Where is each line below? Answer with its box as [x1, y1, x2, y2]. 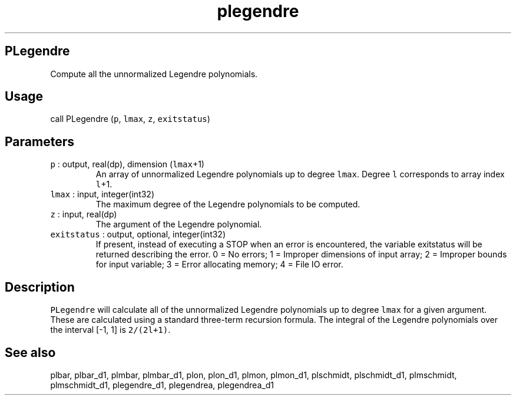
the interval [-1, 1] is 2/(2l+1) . [50, 325, 171, 335]
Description [5, 279, 75, 295]
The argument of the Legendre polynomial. [95, 219, 262, 230]
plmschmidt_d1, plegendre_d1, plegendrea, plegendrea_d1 [50, 379, 274, 390]
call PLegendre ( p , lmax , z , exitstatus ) [50, 114, 210, 124]
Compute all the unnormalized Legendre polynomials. [50, 68, 258, 79]
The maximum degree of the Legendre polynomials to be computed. [95, 199, 360, 210]
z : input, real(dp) [50, 209, 117, 220]
